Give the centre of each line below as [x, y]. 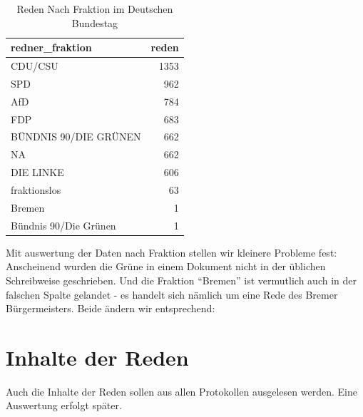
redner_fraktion [51, 47]
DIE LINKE [37, 172]
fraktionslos [36, 189]
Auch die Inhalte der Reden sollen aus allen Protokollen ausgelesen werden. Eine [181, 391]
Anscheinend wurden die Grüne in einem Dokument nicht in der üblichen [166, 266]
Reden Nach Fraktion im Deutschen [95, 9]
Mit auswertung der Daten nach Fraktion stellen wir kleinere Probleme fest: [172, 252]
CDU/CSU [35, 66]
